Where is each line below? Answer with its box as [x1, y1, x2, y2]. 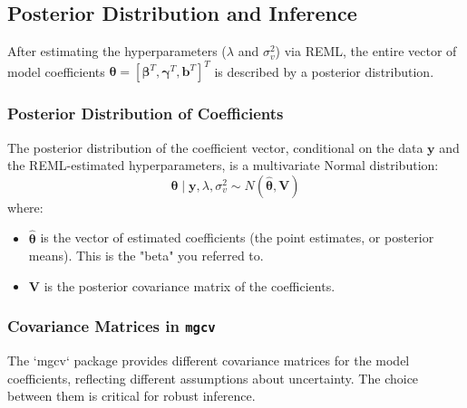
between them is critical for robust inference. [7, 386, 256, 405]
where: [7, 197, 44, 216]
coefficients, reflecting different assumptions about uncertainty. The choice [7, 368, 419, 387]
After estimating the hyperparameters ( [7, 42, 227, 61]
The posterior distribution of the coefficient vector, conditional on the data [7, 138, 423, 157]
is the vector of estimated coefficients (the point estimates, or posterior [40, 228, 434, 247]
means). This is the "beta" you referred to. [28, 246, 264, 265]
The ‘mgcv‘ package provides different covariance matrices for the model [7, 351, 410, 370]
